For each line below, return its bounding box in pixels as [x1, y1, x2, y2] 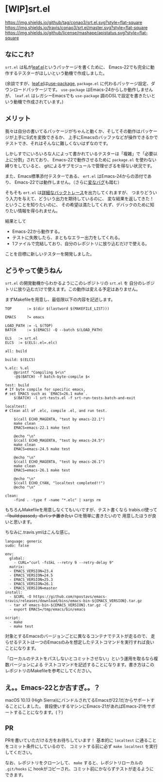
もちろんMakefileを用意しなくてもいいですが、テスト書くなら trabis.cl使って [5, 507, 158, 513]
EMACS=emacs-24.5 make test [14, 447, 70, 452]
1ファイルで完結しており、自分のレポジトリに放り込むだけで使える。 [12, 241, 149, 246]
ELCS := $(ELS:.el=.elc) [5, 340, 57, 346]
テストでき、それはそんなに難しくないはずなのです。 [5, 140, 111, 146]
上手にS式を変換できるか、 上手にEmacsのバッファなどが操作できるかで [13, 134, 159, 140]
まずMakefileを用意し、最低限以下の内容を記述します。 [5, 296, 115, 302]
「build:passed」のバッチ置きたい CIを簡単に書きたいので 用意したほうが [5, 513, 152, 519]
